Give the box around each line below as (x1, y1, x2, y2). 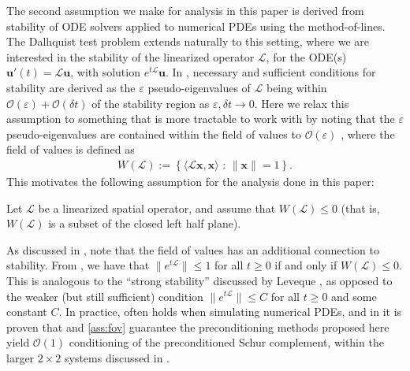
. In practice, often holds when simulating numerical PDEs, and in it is (58, 303, 402, 320)
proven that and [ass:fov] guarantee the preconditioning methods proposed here (6, 318, 389, 335)
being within (266, 79, 327, 95)
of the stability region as (91, 95, 210, 111)
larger (6, 349, 35, 365)
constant (6, 303, 47, 320)
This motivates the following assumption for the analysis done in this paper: (6, 173, 375, 189)
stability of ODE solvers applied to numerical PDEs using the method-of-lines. (6, 17, 386, 34)
